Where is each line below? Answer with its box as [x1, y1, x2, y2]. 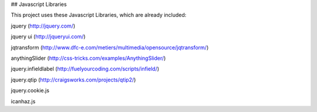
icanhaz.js [11, 97, 36, 105]
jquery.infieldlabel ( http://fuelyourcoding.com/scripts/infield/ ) [11, 65, 160, 73]
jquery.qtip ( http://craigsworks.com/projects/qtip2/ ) [11, 76, 136, 83]
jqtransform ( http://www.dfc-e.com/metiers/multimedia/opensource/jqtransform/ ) [11, 44, 209, 51]
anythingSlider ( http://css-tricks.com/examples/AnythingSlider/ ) [11, 55, 166, 62]
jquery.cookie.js [11, 87, 50, 94]
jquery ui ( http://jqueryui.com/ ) [11, 33, 86, 40]
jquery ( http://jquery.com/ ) [11, 22, 76, 29]
